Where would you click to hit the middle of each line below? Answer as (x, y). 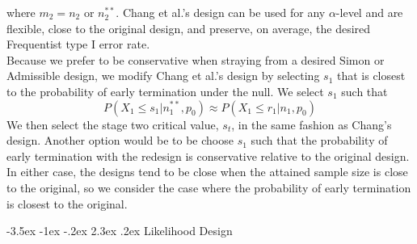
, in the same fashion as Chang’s (312, 124)
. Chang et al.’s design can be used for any (221, 12)
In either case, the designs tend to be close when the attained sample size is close (207, 172)
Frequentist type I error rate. (78, 44)
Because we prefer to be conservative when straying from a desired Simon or (196, 59)
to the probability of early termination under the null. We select (165, 91)
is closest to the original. (67, 203)
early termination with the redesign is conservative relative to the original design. (208, 156)
